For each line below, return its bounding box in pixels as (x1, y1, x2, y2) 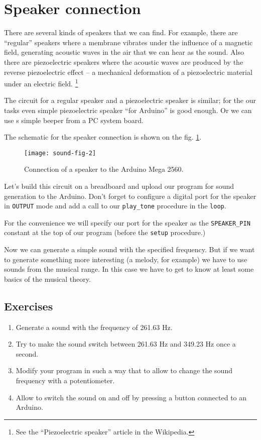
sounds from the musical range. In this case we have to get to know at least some (4, 264, 254, 274)
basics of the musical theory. (4, 273, 91, 284)
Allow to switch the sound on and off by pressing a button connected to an (16, 392, 247, 402)
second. (16, 348, 39, 359)
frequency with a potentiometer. (16, 375, 115, 386)
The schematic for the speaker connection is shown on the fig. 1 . (4, 132, 202, 142)
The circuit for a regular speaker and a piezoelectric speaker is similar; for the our (4, 95, 256, 105)
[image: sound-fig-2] (24, 149, 96, 157)
